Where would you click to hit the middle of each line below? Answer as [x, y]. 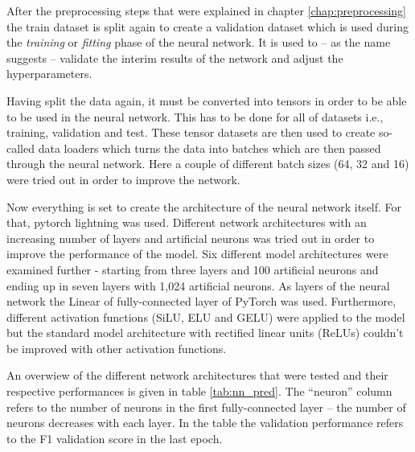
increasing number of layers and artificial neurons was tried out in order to [191, 238]
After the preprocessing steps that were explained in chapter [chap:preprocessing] [206, 10]
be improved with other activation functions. [117, 348]
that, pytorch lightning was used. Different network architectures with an [187, 222]
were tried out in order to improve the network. [123, 179]
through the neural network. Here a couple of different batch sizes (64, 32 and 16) [208, 164]
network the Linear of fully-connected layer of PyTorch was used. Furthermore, [201, 301]
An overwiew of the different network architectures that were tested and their [197, 375]
